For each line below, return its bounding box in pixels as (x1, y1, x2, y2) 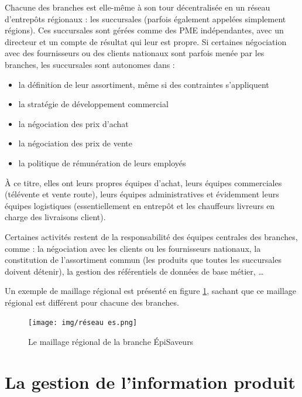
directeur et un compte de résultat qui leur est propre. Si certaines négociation (5, 35, 287, 47)
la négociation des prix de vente (18, 137, 132, 149)
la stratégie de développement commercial (18, 98, 169, 110)
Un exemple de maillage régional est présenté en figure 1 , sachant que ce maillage (5, 285, 297, 297)
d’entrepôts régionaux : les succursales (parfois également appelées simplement (5, 12, 286, 25)
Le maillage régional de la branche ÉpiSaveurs (28, 336, 194, 348)
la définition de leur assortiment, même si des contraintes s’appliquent (18, 78, 269, 90)
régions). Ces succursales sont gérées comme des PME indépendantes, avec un (5, 24, 284, 36)
